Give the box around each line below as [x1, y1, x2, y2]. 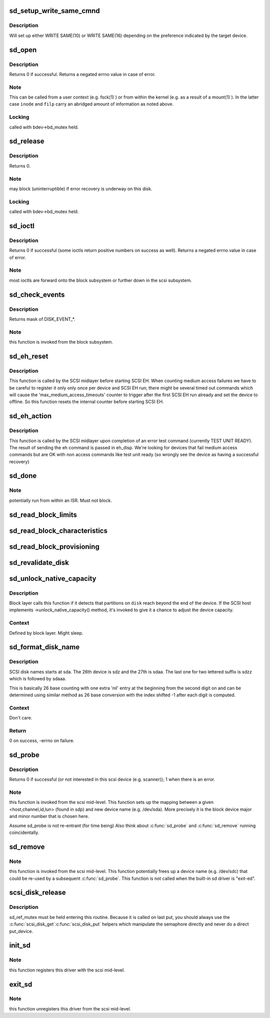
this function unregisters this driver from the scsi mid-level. [9, 1005, 131, 1011]
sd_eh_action [9, 412, 52, 420]
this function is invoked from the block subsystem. [9, 339, 113, 345]
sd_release [9, 137, 44, 146]
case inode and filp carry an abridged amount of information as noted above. [9, 101, 174, 107]
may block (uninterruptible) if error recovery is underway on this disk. [9, 186, 152, 192]
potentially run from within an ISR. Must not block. [9, 497, 112, 503]
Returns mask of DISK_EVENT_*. [9, 316, 75, 322]
